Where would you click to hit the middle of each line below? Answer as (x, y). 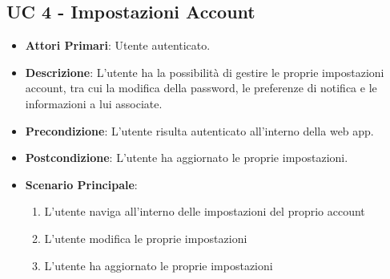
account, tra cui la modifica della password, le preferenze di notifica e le (201, 88)
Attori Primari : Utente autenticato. (118, 45)
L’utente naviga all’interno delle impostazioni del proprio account (205, 211)
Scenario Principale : (81, 184)
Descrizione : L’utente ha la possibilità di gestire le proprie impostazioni (205, 72)
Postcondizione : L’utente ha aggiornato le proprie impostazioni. (187, 158)
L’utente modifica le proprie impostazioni (146, 238)
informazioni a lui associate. (94, 103)
